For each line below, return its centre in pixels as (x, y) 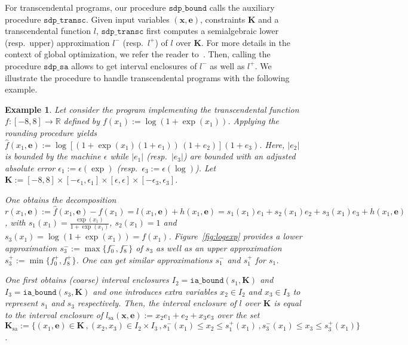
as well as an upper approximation (219, 247)
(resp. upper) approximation (57, 42)
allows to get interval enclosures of (134, 65)
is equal (287, 303)
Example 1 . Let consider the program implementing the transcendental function (152, 109)
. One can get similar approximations (144, 259)
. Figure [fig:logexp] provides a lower (235, 236)
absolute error (30, 167)
